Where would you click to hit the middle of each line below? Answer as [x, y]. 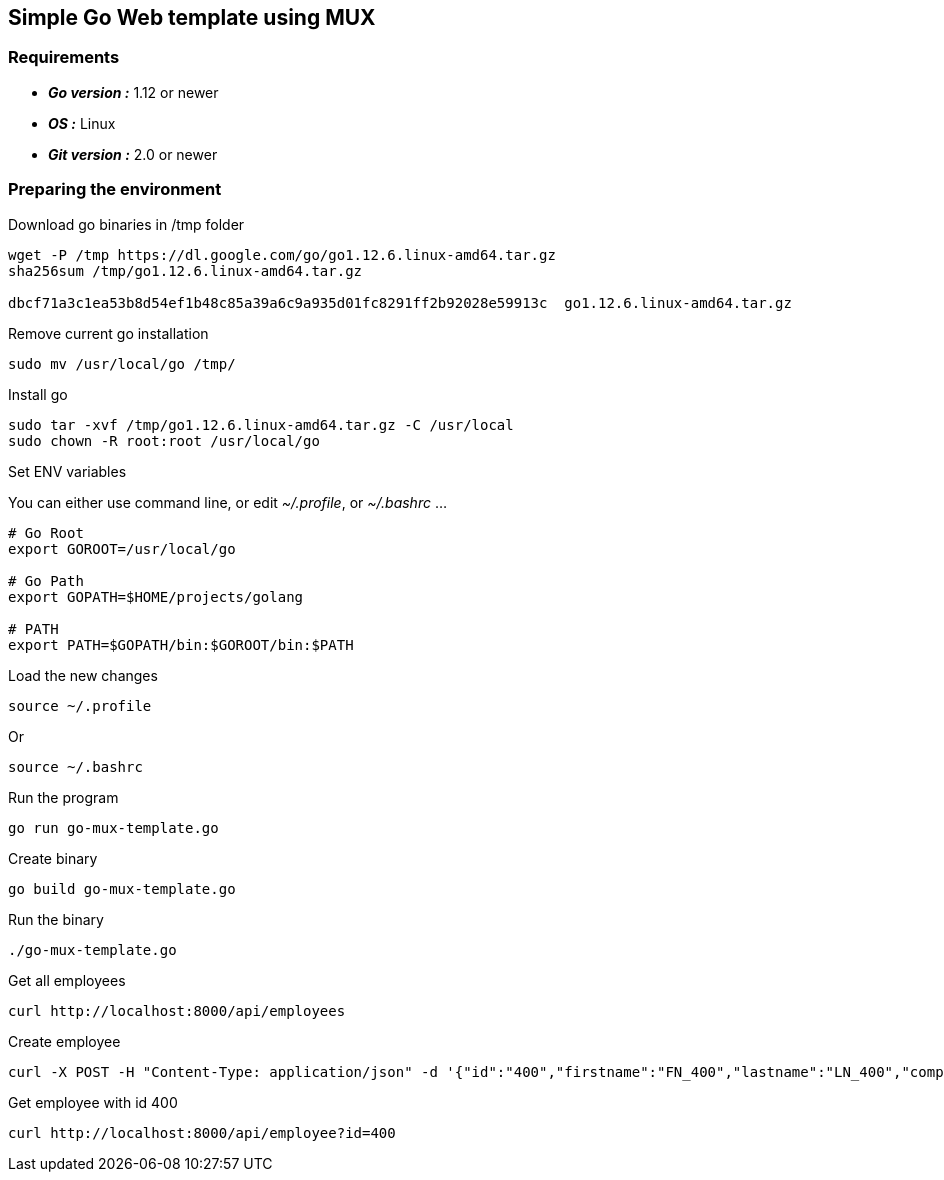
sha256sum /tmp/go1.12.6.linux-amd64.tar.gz [185, 270]
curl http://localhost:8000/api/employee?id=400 [202, 1132]
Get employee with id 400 [93, 1102]
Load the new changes [83, 675]
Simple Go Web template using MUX [192, 17]
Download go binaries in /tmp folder [126, 224]
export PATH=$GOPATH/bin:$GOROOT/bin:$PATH [181, 644]
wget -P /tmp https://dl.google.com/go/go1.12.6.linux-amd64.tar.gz [282, 254]
